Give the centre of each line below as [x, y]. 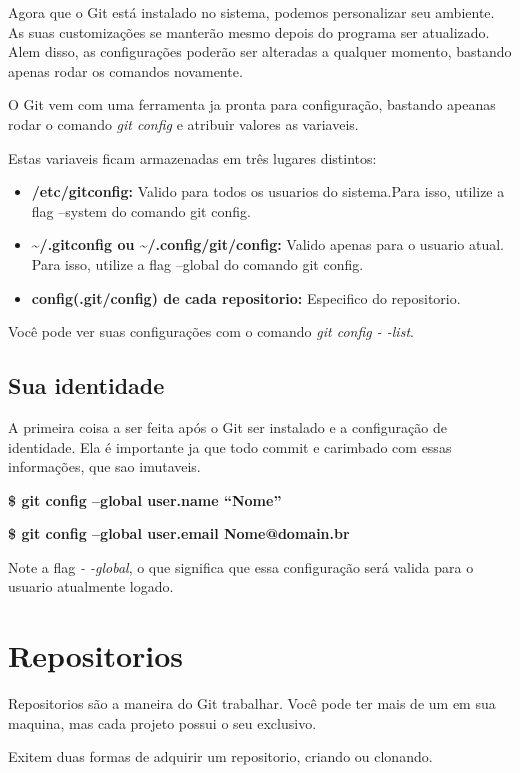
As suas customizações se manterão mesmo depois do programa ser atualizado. [249, 31]
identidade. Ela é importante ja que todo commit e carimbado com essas [230, 446]
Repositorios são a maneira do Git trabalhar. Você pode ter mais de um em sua [252, 703]
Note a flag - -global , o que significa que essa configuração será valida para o [241, 566]
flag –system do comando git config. [141, 210]
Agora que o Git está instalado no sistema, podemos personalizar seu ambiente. [251, 12]
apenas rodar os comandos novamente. [125, 70]
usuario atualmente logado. [91, 586]
